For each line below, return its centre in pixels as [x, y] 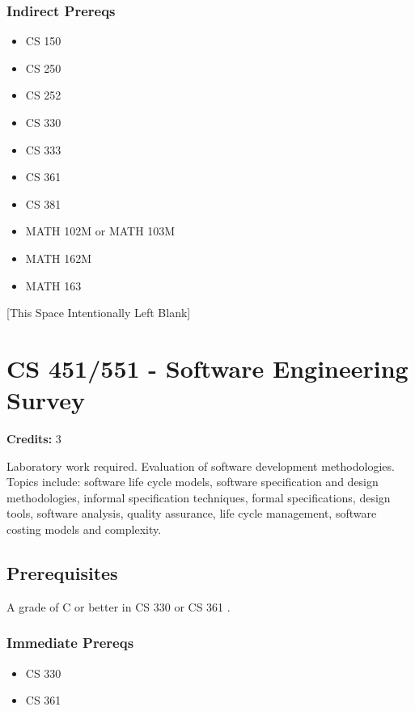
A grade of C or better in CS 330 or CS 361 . [119, 606]
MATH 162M [59, 258]
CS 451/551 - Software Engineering [207, 368]
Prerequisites [62, 573]
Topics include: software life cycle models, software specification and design [193, 482]
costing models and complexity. [84, 529]
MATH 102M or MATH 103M [100, 231]
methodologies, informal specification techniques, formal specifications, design [199, 497]
